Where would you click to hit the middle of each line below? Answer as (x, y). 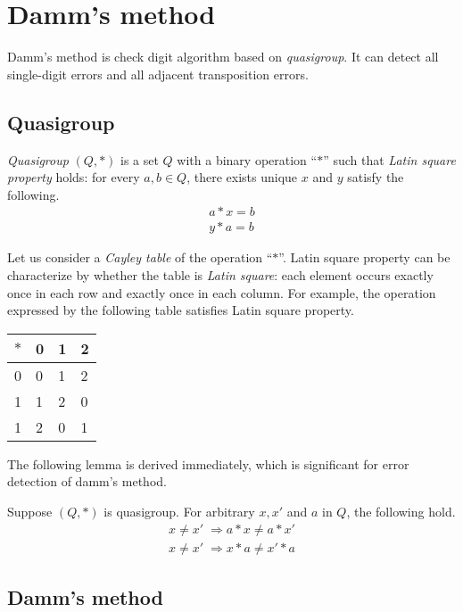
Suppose (30, 511)
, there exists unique (242, 177)
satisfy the (376, 177)
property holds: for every (74, 177)
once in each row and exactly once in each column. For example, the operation (222, 292)
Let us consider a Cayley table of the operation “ (140, 257)
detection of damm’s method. (87, 481)
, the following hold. (401, 511)
